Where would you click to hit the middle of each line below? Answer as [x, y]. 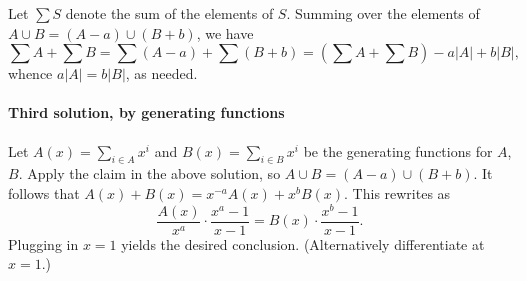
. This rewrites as [397, 192]
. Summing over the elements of [383, 13]
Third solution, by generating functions [146, 112]
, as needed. [161, 73]
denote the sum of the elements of [169, 13]
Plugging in [43, 243]
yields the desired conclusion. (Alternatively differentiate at [303, 243]
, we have [225, 32]
